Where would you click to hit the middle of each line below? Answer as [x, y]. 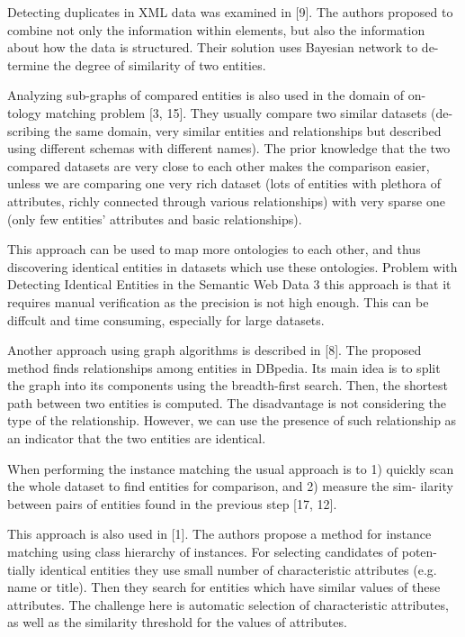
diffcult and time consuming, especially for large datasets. [166, 319]
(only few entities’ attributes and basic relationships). [155, 218]
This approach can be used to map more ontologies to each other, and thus [214, 249]
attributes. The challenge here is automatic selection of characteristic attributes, [228, 604]
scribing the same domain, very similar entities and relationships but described [224, 130]
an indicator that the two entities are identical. [137, 438]
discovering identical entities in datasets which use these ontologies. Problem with [232, 266]
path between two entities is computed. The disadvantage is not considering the [227, 402]
